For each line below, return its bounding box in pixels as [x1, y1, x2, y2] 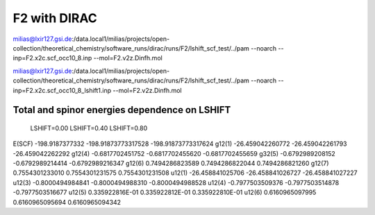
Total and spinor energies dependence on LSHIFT [12, 104, 231, 116]
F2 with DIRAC [12, 10, 97, 26]
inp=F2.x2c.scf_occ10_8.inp [12, 54, 92, 62]
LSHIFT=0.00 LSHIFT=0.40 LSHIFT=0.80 [30, 123, 148, 132]
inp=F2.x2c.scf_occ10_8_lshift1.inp [12, 86, 112, 94]
